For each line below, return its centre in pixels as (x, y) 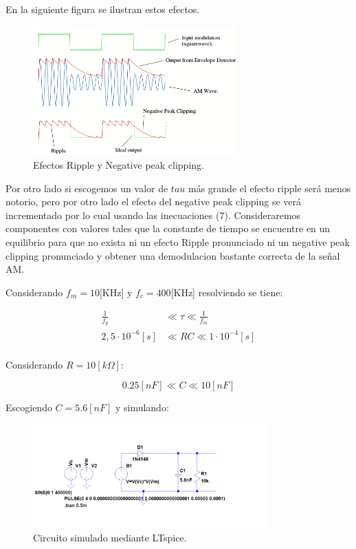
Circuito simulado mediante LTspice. (110, 538)
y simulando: (142, 407)
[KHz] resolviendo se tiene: (227, 292)
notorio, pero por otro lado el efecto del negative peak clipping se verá (153, 201)
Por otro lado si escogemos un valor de (87, 188)
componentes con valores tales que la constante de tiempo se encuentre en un (168, 228)
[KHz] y (116, 292)
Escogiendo (29, 407)
